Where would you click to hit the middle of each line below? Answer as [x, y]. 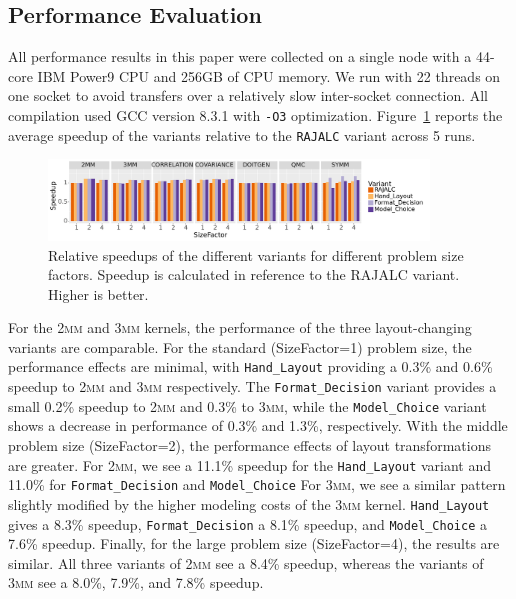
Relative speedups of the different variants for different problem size [256, 254]
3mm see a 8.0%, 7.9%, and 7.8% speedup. [136, 582]
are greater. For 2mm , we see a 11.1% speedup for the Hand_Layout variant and [250, 464]
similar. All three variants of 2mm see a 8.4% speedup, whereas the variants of [246, 562]
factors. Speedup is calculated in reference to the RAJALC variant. [254, 274]
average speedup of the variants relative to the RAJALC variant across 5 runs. [242, 134]
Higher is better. [98, 293]
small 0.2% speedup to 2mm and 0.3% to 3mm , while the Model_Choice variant [247, 405]
